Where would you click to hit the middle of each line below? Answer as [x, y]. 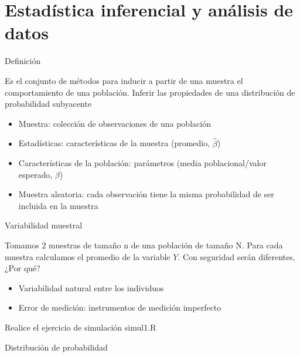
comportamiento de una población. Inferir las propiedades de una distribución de [150, 92]
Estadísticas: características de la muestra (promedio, [114, 143]
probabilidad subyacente [48, 104]
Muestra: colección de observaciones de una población [115, 123]
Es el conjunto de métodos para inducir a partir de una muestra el [124, 80]
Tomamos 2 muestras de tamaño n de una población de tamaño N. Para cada [144, 245]
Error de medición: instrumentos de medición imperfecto [120, 307]
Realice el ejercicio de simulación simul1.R [81, 327]
